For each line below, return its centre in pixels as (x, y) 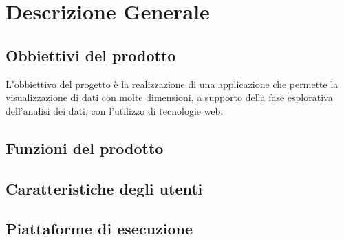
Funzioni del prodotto (85, 148)
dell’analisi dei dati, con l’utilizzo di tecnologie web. (115, 110)
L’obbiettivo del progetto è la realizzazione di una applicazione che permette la (172, 84)
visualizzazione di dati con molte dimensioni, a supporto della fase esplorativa (169, 97)
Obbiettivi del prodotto (91, 55)
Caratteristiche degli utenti (104, 188)
